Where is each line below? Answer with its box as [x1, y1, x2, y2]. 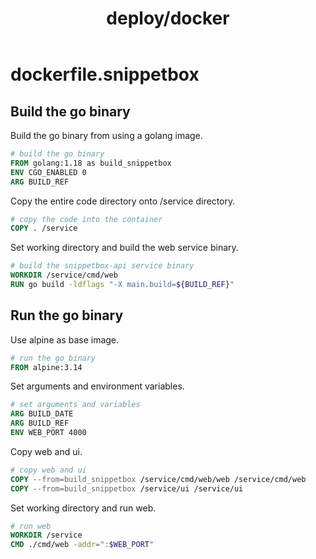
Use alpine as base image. [10, 333, 120, 346]
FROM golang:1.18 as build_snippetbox [10, 158, 172, 168]
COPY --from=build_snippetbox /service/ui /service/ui [10, 483, 244, 494]
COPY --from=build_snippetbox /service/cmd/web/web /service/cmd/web [10, 474, 307, 484]
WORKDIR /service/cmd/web [10, 270, 118, 281]
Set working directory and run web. [10, 502, 157, 514]
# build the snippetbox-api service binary [10, 261, 195, 271]
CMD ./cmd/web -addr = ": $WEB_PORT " [10, 540, 155, 550]
